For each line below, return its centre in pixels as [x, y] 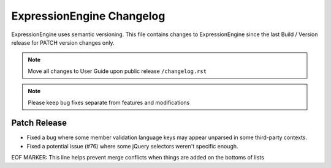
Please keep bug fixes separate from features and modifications [109, 102]
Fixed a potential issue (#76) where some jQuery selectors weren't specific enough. [132, 146]
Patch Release [39, 123]
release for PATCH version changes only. [63, 42]
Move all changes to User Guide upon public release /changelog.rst [117, 71]
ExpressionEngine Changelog [88, 16]
